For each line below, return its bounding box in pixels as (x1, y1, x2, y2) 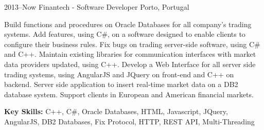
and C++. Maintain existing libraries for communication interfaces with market (4, 49, 256, 59)
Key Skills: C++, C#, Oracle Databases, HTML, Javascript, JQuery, (4, 106, 228, 117)
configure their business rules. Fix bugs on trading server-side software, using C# (4, 38, 260, 49)
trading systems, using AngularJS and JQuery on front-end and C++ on (4, 69, 234, 79)
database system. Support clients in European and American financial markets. (4, 89, 254, 99)
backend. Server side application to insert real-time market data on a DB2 (4, 79, 238, 90)
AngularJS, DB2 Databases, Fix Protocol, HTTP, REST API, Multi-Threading (4, 116, 255, 126)
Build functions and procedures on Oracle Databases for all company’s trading (4, 18, 252, 29)
